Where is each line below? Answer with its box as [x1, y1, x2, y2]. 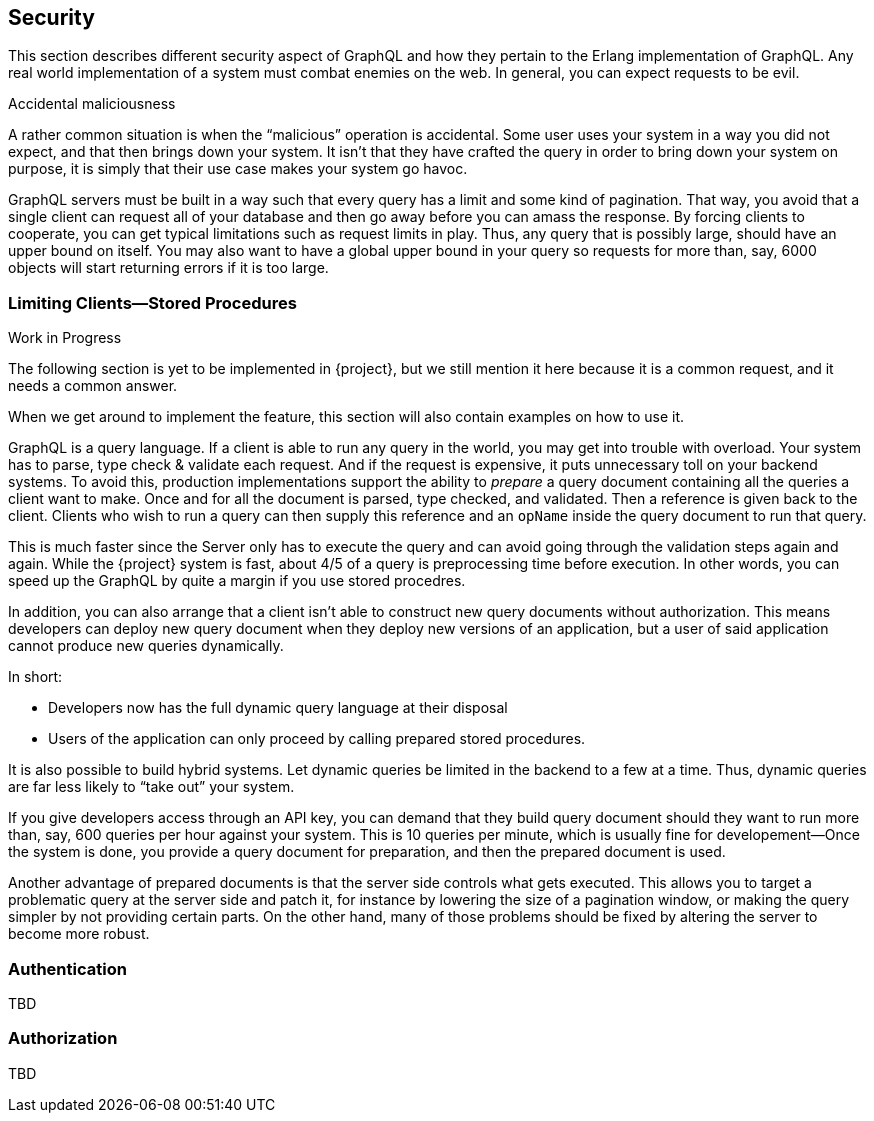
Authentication [8, 958, 127, 979]
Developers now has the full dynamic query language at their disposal [48, 699, 508, 717]
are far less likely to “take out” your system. [8, 778, 295, 796]
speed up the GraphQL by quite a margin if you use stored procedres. [8, 572, 466, 590]
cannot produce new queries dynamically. [8, 637, 284, 655]
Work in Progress [8, 329, 122, 347]
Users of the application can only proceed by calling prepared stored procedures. [48, 730, 586, 748]
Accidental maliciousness [8, 95, 176, 113]
